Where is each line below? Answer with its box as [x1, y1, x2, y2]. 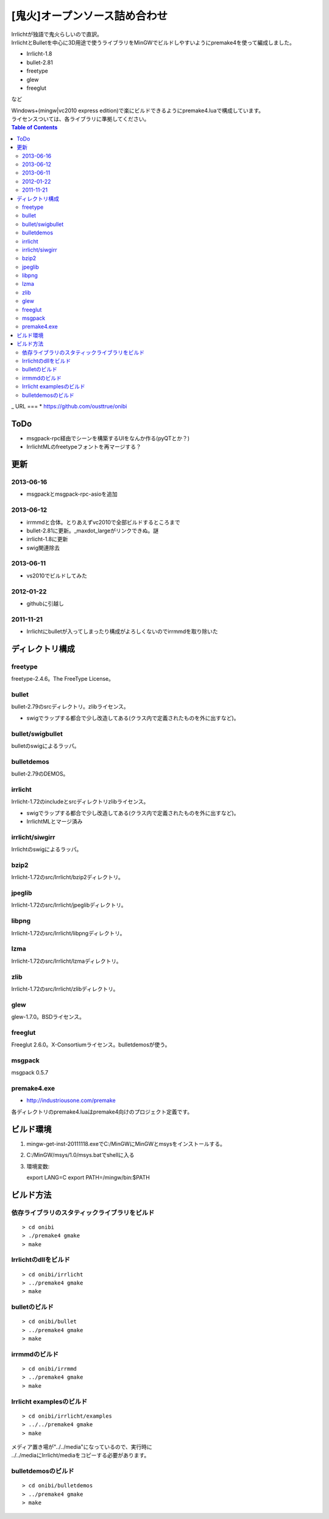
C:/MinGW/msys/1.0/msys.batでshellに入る [26, 1151, 135, 1159]
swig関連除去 [26, 544, 60, 551]
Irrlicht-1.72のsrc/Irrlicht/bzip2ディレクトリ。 [11, 874, 124, 881]
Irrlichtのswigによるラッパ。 [11, 846, 82, 853]
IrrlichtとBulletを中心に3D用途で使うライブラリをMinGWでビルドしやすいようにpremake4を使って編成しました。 [11, 38, 295, 46]
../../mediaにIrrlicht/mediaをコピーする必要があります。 [11, 1452, 150, 1459]
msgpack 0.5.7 [11, 1069, 49, 1076]
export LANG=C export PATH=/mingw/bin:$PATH [26, 1173, 150, 1181]
